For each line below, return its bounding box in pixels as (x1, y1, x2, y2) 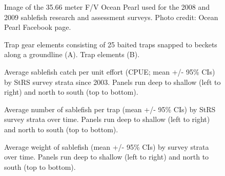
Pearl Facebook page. (4, 22, 71, 32)
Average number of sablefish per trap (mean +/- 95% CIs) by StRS (4, 103, 216, 114)
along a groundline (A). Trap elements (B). (4, 49, 140, 60)
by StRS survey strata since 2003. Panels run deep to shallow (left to (4, 76, 221, 87)
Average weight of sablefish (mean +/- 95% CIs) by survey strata (4, 141, 209, 152)
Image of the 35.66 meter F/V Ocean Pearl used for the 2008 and (4, 2, 210, 12)
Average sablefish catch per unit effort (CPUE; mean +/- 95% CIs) (4, 66, 215, 77)
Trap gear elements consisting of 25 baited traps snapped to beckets (4, 39, 217, 49)
